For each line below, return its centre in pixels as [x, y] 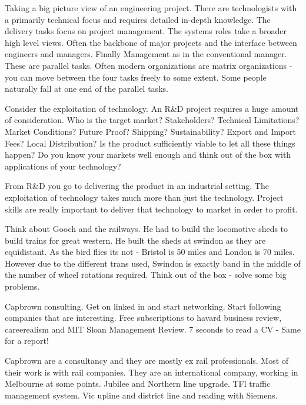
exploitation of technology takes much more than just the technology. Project [144, 197]
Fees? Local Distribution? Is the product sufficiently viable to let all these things [150, 143]
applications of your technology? [63, 166]
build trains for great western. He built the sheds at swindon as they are [135, 240]
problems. [22, 286]
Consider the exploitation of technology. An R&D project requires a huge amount [152, 108]
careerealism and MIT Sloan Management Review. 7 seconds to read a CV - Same [153, 329]
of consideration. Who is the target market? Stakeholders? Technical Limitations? [152, 120]
